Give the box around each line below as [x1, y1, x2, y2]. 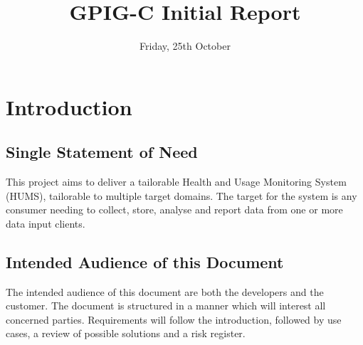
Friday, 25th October [140, 38, 231, 53]
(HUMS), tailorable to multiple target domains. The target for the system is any [6, 188, 357, 203]
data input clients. [6, 216, 85, 230]
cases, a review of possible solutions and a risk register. [6, 326, 246, 341]
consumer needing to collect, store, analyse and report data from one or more [6, 202, 343, 217]
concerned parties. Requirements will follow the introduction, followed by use [6, 312, 342, 327]
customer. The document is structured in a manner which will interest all [6, 298, 326, 313]
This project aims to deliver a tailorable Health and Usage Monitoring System [6, 174, 347, 189]
